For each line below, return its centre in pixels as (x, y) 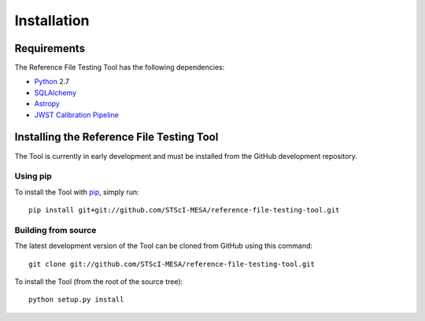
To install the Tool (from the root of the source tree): (99, 281)
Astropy (47, 104)
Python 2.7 (52, 82)
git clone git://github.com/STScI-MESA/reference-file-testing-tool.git (172, 264)
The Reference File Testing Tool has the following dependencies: (120, 68)
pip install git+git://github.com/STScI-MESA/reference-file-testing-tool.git (184, 210)
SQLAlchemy (55, 92)
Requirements (50, 48)
